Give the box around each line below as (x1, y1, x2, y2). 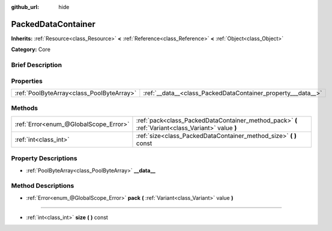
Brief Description (11, 61, 62, 69)
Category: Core (11, 46, 51, 53)
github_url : (11, 4, 39, 10)
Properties (11, 77, 43, 85)
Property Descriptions (11, 154, 77, 163)
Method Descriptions (11, 182, 74, 190)
